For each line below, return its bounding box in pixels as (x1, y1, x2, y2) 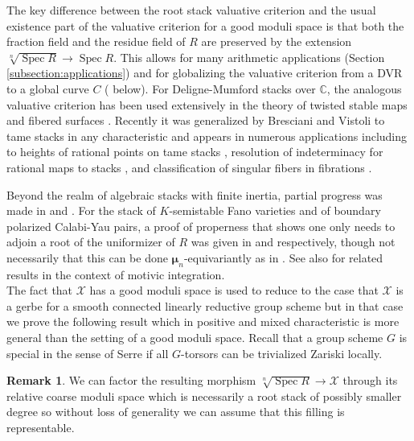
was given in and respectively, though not (191, 233, 396, 250)
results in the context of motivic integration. (6, 266, 225, 282)
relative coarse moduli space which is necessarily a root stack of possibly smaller (6, 387, 402, 404)
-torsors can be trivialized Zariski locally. (181, 344, 383, 361)
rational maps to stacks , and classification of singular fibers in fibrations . (6, 159, 372, 175)
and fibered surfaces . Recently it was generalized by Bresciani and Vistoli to (6, 112, 385, 129)
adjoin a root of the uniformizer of (6, 233, 175, 250)
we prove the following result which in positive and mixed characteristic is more (6, 313, 400, 330)
